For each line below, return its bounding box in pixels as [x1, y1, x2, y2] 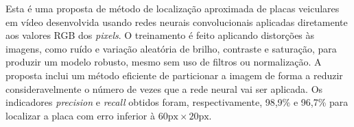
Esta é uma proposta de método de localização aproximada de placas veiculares [5, 1, 340, 15]
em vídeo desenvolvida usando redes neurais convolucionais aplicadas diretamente [5, 14, 348, 29]
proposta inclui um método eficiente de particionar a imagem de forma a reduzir [5, 68, 343, 82]
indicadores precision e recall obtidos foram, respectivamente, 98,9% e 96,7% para [5, 95, 349, 109]
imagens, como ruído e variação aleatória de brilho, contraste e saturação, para [5, 41, 337, 55]
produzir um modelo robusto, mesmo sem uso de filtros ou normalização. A [5, 55, 322, 69]
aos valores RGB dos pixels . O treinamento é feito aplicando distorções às [5, 28, 315, 42]
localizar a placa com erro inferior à [5, 108, 155, 122]
